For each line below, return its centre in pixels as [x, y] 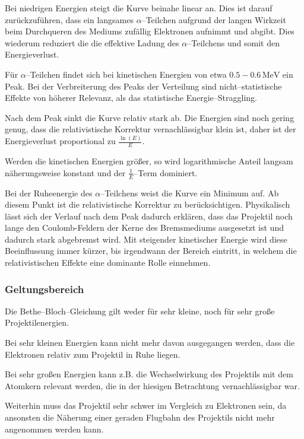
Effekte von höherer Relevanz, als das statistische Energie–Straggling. [131, 98]
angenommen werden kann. [54, 429]
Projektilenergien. [37, 322]
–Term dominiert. [166, 172]
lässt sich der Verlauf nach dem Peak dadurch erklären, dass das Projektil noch [149, 216]
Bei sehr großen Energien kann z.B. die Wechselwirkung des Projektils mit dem [149, 374]
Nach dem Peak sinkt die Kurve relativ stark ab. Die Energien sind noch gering [150, 117]
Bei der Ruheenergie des [49, 193]
